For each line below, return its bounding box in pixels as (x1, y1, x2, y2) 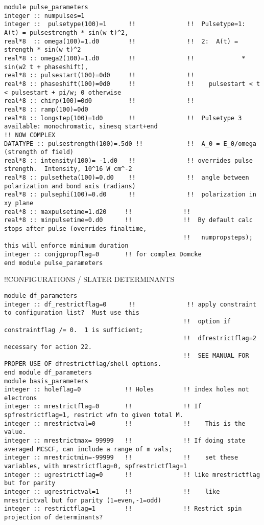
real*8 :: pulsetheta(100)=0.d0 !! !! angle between (4, 174, 249, 182)
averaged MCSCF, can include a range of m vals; (4, 445, 173, 453)
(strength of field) (4, 148, 74, 156)
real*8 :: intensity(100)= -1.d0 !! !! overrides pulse (4, 157, 253, 164)
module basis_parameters (4, 377, 88, 385)
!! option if (183, 317, 231, 325)
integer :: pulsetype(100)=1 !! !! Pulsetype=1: (4, 20, 246, 28)
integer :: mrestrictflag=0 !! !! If (4, 403, 202, 410)
